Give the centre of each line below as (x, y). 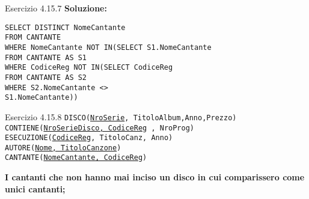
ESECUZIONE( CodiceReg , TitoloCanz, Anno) (89, 138)
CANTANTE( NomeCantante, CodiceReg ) (76, 158)
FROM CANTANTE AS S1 (46, 57)
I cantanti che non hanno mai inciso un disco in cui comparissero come (155, 177)
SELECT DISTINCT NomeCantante (65, 27)
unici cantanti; (35, 188)
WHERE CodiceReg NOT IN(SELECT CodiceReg (89, 68)
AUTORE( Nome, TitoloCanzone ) (63, 148)
